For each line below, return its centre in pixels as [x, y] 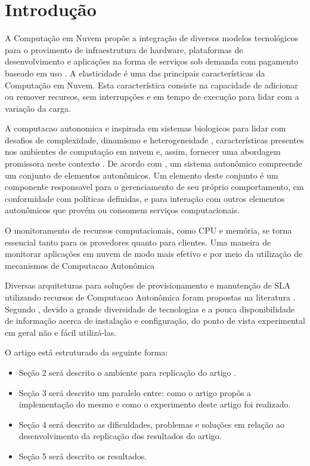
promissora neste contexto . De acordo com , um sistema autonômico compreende [154, 163]
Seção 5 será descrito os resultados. [83, 456]
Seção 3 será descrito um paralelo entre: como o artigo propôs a [135, 392]
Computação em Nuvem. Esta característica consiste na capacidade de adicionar [151, 85]
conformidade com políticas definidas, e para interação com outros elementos [145, 198]
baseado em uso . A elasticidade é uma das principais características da [135, 73]
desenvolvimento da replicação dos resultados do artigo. [120, 436]
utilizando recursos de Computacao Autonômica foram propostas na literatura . [150, 297]
